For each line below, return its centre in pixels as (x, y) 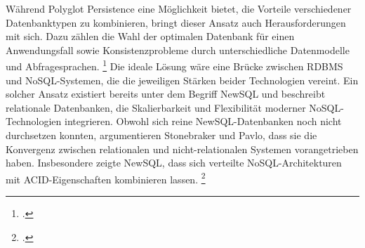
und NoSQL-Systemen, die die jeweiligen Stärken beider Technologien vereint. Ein (182, 80)
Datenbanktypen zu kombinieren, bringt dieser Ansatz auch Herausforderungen (176, 22)
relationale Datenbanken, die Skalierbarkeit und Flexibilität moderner (156, 107)
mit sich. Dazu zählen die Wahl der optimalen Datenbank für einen (150, 36)
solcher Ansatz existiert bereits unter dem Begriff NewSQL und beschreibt (166, 94)
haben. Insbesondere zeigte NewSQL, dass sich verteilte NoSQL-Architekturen (174, 163)
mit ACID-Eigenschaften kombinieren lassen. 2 (106, 178)
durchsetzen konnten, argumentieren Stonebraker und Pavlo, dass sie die (161, 135)
